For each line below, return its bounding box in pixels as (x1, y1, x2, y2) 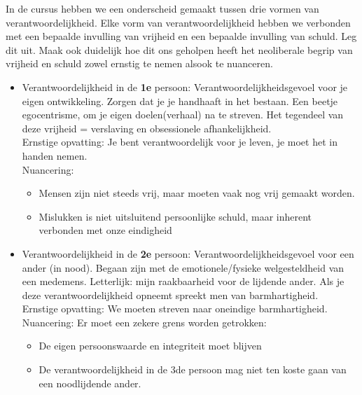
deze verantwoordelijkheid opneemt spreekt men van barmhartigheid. (22, 287, 319, 302)
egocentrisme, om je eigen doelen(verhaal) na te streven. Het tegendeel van (22, 107, 344, 122)
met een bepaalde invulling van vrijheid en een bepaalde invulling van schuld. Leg (6, 29, 357, 43)
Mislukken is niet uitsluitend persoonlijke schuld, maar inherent (39, 209, 312, 223)
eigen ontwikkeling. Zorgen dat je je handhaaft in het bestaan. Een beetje (22, 93, 338, 108)
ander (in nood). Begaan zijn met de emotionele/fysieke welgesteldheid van (22, 260, 344, 275)
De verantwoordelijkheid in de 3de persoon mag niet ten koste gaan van (39, 362, 347, 377)
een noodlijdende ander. (39, 375, 141, 390)
